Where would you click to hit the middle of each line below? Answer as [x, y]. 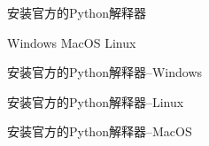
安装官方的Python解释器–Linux [96, 101]
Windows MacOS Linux [72, 42]
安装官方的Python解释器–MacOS [100, 131]
